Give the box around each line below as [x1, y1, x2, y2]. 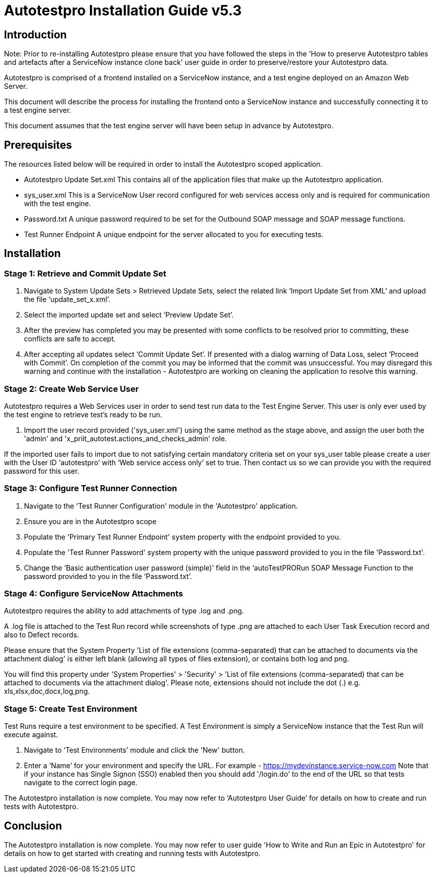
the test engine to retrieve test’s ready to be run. [4, 410, 162, 419]
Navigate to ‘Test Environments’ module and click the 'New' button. [24, 746, 245, 755]
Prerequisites [4, 138, 72, 151]
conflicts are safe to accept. [24, 334, 116, 343]
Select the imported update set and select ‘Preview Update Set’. [24, 310, 234, 319]
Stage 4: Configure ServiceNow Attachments [4, 588, 183, 599]
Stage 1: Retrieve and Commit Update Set [4, 268, 166, 279]
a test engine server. [4, 106, 71, 115]
